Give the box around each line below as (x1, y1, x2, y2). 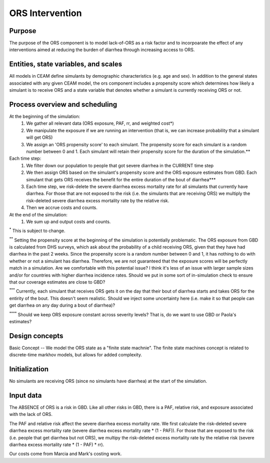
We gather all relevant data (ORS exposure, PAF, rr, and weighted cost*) (26, 120, 174, 126)
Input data (9, 391, 42, 399)
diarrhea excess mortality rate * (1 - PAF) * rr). (9, 441, 104, 448)
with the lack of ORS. (9, 411, 52, 417)
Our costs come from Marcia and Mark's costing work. (9, 451, 122, 457)
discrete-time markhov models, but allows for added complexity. (9, 352, 142, 358)
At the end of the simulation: (9, 211, 67, 217)
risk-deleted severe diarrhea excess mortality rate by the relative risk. (26, 197, 169, 203)
